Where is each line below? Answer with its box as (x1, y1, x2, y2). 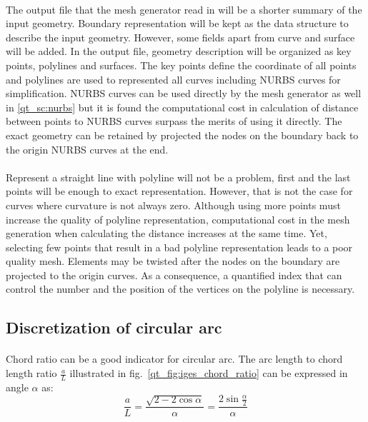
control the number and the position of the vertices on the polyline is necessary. (6, 281, 355, 296)
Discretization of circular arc (6, 316, 222, 338)
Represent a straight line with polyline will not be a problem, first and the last (6, 169, 351, 184)
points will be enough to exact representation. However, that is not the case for (6, 184, 353, 199)
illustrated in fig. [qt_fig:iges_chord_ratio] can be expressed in (69, 366, 348, 381)
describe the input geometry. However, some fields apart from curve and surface (6, 29, 355, 44)
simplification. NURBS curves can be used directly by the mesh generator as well (6, 86, 362, 101)
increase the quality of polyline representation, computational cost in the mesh (6, 211, 350, 226)
